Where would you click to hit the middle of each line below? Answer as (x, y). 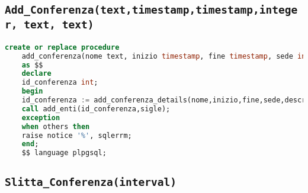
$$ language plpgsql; (64, 153)
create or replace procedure (62, 47)
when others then (56, 126)
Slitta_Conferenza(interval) (91, 182)
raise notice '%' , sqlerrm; (77, 135)
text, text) (59, 25)
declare (36, 74)
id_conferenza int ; (60, 83)
